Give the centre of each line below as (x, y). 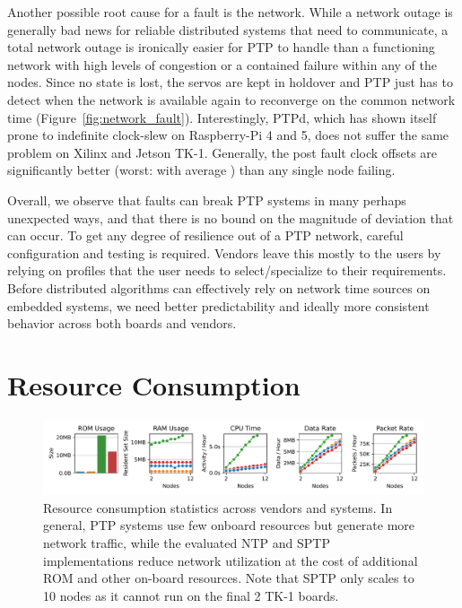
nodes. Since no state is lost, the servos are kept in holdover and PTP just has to (230, 82)
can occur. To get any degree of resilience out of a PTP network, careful (205, 235)
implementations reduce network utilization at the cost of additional (231, 560)
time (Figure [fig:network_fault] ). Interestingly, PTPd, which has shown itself (222, 117)
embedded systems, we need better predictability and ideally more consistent (218, 305)
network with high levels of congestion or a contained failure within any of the (222, 64)
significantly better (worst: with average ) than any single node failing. (201, 170)
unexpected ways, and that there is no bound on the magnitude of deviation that (231, 217)
